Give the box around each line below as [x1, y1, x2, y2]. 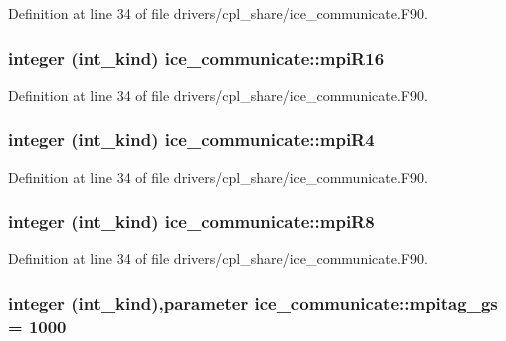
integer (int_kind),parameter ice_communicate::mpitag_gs [8, 290, 498, 315]
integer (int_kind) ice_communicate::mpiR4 [8, 127, 375, 152]
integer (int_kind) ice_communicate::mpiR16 [8, 45, 385, 70]
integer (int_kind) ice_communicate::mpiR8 [8, 209, 375, 234]
